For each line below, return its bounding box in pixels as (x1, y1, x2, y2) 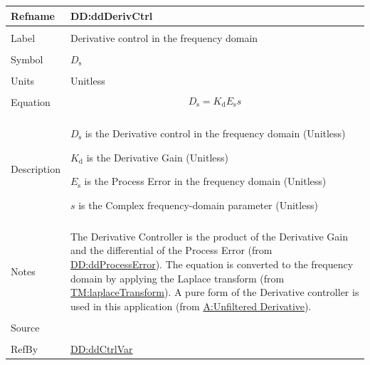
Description (11, 162, 60, 176)
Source (11, 319, 40, 334)
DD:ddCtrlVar (70, 342, 133, 356)
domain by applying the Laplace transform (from (70, 270, 285, 285)
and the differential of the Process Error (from (70, 243, 273, 258)
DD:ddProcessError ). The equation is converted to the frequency (70, 257, 354, 272)
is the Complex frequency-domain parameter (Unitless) (78, 197, 318, 212)
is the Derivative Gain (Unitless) (86, 149, 228, 164)
